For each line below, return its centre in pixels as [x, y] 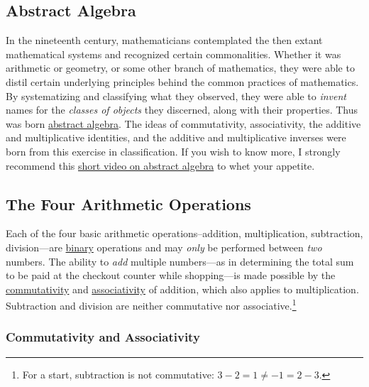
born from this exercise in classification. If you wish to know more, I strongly [173, 151]
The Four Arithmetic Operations [128, 203]
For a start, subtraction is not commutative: [118, 374]
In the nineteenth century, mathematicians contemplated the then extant [164, 40]
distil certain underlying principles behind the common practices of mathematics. [182, 81]
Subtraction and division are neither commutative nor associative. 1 [151, 304]
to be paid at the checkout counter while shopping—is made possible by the [171, 275]
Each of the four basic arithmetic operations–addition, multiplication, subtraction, [184, 233]
